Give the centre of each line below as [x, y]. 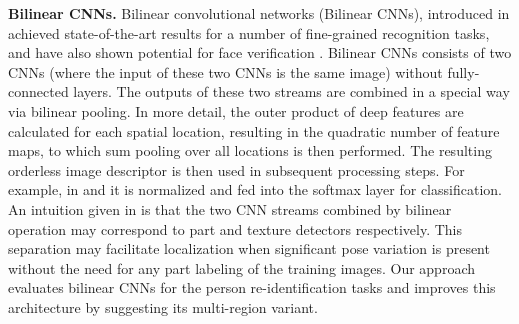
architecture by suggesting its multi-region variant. [163, 306]
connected [38, 91]
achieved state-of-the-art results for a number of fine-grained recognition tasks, [249, 32]
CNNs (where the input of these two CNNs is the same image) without [225, 71]
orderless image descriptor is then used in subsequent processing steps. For [236, 169]
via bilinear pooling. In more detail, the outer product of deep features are [236, 110]
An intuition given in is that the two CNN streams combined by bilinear [230, 208]
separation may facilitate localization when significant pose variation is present [249, 248]
